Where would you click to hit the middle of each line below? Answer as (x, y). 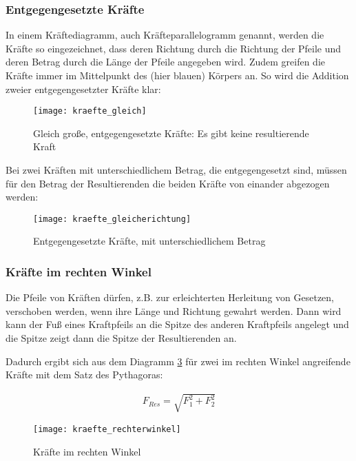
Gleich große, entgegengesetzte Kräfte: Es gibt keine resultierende (171, 133)
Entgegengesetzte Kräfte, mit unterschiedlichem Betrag (149, 241)
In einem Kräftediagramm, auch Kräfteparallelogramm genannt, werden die (165, 35)
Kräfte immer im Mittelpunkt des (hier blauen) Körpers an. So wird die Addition (177, 75)
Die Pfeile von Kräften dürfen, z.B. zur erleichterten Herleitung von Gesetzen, (170, 297)
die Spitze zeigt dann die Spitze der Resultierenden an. (121, 338)
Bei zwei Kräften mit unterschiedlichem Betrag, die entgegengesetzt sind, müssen (176, 170)
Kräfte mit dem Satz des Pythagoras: (84, 375)
